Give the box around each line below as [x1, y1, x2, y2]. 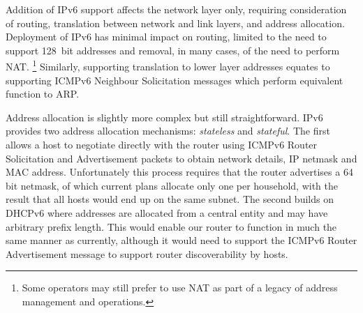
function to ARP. [6, 86, 80, 101]
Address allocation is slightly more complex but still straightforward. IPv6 [6, 109, 323, 124]
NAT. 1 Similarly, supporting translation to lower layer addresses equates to [6, 57, 330, 74]
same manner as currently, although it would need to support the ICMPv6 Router [6, 233, 357, 247]
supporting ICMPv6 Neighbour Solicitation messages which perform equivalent [6, 72, 343, 87]
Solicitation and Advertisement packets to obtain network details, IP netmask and [6, 151, 357, 165]
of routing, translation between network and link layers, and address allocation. [6, 15, 345, 30]
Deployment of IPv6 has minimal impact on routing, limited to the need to [6, 29, 327, 44]
